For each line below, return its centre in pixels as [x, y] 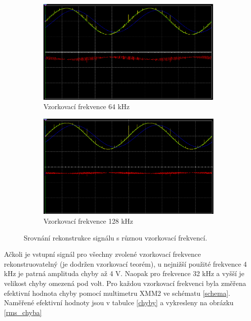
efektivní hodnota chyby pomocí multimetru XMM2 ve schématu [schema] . [117, 293]
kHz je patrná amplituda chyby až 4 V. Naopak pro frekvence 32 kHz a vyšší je [124, 273]
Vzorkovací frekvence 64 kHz [87, 106]
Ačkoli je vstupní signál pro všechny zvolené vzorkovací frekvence [103, 254]
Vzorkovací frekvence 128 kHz [88, 221]
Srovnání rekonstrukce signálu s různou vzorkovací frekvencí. [116, 237]
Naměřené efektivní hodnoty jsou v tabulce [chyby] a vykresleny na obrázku [119, 302]
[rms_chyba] [23, 312]
